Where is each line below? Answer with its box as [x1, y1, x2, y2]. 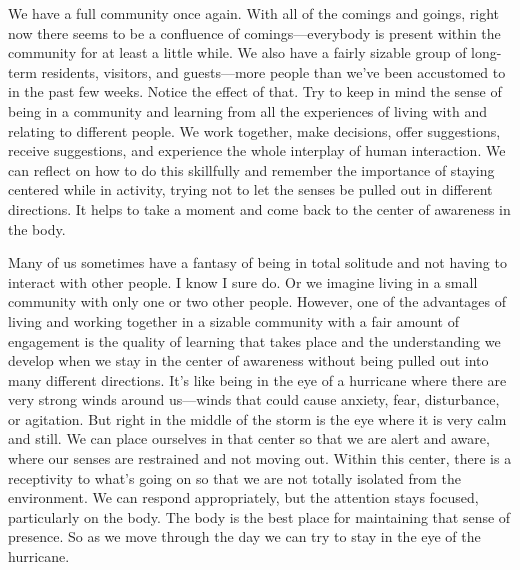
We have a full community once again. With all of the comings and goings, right [8, 3, 499, 23]
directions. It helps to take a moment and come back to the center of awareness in [8, 198, 511, 219]
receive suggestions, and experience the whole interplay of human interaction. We [8, 140, 506, 161]
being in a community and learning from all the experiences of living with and [8, 100, 487, 121]
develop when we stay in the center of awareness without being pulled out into [8, 350, 489, 371]
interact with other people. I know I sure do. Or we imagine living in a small [8, 271, 478, 292]
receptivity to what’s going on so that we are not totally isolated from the [8, 467, 461, 488]
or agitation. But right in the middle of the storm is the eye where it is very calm [8, 408, 507, 429]
